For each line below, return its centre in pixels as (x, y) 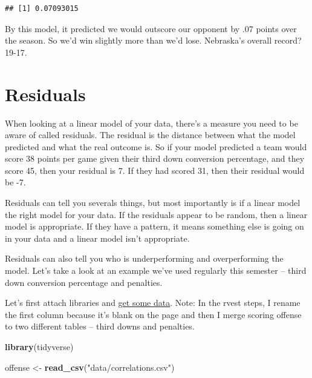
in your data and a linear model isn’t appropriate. (97, 238)
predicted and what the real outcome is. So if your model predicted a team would (156, 146)
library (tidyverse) (39, 346)
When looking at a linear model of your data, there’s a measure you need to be (151, 123)
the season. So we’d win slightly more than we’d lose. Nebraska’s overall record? (153, 40)
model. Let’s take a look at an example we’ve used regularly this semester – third (156, 270)
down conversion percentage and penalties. (84, 282)
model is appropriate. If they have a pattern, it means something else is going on (154, 226)
